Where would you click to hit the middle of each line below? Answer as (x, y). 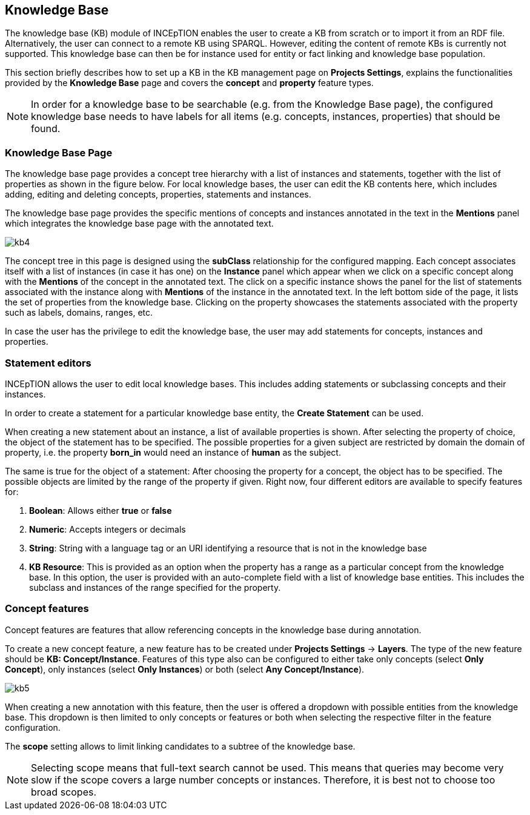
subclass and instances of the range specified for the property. (155, 587)
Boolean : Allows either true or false (101, 510)
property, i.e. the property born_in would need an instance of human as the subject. (173, 452)
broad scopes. (64, 792)
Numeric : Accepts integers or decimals (108, 529)
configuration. (33, 727)
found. (46, 129)
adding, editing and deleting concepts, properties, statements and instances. (158, 195)
